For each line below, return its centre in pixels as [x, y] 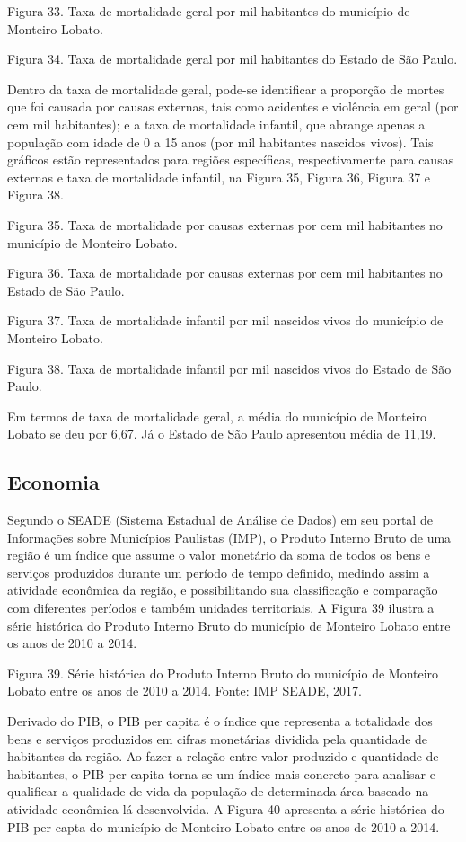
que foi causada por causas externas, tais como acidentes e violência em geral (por [233, 106]
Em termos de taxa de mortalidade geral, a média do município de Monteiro [217, 416]
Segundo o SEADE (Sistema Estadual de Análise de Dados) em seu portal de [220, 520]
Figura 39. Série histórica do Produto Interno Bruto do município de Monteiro [223, 673]
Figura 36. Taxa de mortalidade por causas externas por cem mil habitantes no [225, 273]
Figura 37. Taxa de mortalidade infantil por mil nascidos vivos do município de [225, 320]
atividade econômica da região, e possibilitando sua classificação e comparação [223, 590]
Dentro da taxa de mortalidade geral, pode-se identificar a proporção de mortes [226, 89]
